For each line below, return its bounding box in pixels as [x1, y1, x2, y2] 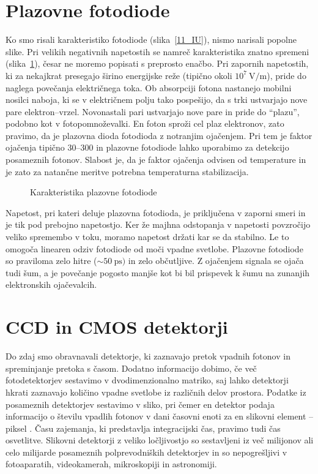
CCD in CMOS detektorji [6, 314, 228, 339]
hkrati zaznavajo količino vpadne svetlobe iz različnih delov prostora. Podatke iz [6, 385, 306, 398]
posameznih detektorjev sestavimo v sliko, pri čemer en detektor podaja [6, 397, 275, 410]
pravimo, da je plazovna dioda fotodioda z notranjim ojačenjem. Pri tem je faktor [6, 129, 312, 141]
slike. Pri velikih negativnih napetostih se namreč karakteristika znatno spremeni [6, 45, 309, 58]
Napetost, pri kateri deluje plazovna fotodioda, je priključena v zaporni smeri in [6, 206, 306, 219]
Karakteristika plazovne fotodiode [30, 186, 157, 198]
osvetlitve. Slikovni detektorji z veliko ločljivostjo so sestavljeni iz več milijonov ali [6, 434, 314, 446]
